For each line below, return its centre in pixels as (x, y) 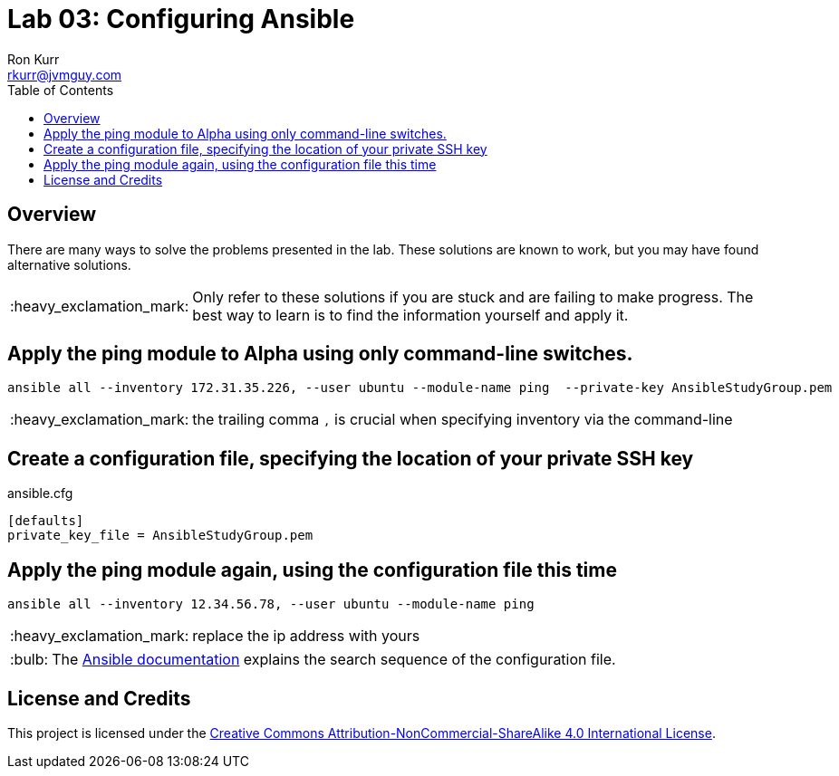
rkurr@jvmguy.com (65, 74)
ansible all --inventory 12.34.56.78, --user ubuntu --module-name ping (271, 604)
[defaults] (46, 521)
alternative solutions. (69, 264)
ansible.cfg (40, 493)
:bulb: (29, 660)
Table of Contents (61, 90)
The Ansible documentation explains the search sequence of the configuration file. (334, 660)
